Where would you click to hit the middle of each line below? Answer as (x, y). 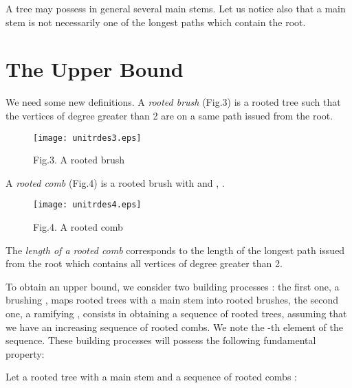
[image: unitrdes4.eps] (87, 205)
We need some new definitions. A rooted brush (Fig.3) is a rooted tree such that (173, 102)
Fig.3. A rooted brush (79, 160)
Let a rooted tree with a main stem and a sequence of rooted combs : (151, 377)
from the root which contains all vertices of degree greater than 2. (144, 263)
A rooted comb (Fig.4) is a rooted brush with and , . (115, 182)
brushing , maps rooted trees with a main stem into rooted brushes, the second (172, 300)
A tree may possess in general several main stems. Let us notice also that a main (176, 8)
